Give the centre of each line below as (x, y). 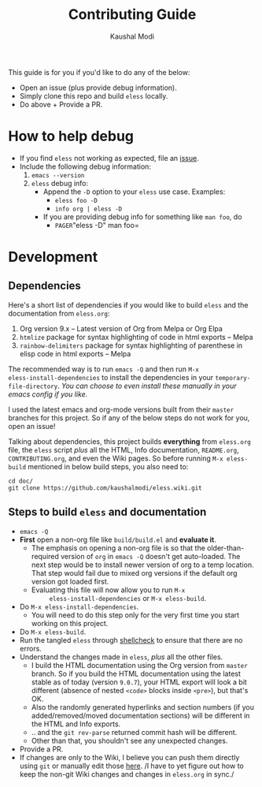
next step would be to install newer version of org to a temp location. (142, 565)
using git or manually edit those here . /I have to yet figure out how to (131, 766)
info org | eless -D (89, 209)
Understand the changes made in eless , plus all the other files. (121, 657)
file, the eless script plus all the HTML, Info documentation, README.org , (124, 449)
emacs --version (58, 175)
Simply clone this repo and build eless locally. (94, 95)
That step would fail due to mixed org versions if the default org (134, 573)
